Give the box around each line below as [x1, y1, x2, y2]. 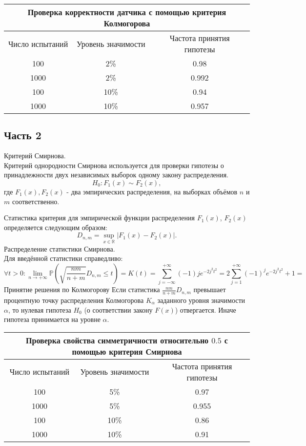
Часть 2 [4, 127, 41, 143]
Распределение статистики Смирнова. [4, 243, 115, 254]
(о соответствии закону [84, 304, 153, 315]
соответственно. [12, 196, 60, 206]
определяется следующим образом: [4, 222, 107, 232]
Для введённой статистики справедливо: [4, 253, 123, 263]
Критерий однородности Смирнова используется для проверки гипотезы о [4, 160, 224, 170]
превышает [193, 284, 226, 295]
